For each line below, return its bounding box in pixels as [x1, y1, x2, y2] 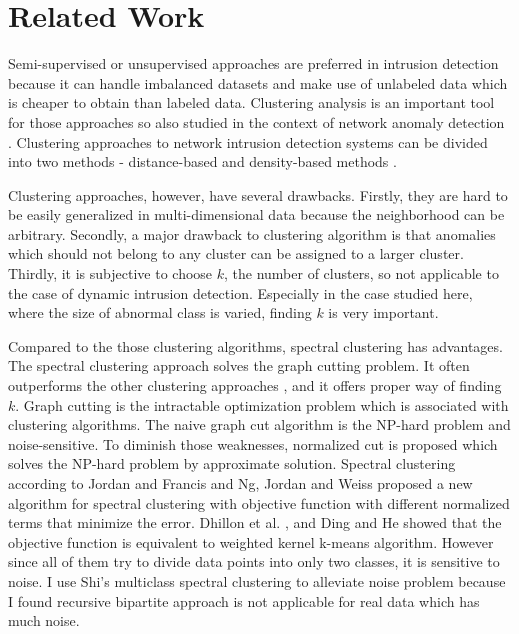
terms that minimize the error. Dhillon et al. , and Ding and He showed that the [8, 512, 502, 533]
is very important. [328, 302, 439, 323]
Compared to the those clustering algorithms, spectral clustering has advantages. [8, 335, 503, 356]
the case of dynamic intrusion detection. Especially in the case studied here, [8, 282, 473, 303]
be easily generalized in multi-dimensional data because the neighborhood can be [8, 204, 505, 225]
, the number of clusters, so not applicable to [224, 263, 499, 284]
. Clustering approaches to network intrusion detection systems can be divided [8, 131, 488, 152]
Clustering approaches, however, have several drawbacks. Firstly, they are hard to [8, 184, 508, 205]
